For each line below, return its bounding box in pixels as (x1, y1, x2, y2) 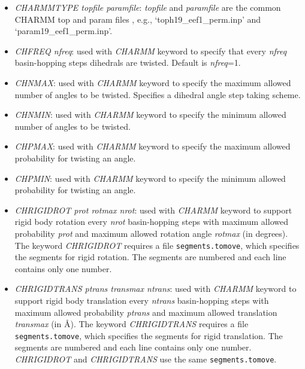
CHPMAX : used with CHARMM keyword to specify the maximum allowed (14, 140, 291, 153)
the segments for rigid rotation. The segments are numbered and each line (14, 251, 286, 263)
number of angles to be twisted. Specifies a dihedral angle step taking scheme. (14, 88, 301, 100)
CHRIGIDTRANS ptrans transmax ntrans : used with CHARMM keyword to (14, 282, 297, 295)
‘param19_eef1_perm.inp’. (14, 25, 113, 37)
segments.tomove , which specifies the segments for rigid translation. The (14, 329, 283, 341)
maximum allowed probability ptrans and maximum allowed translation (14, 306, 277, 318)
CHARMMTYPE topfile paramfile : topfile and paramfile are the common (14, 1, 281, 13)
